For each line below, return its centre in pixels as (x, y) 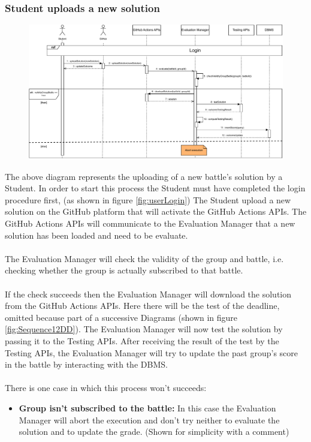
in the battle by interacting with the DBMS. (86, 364)
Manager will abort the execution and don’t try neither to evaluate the (149, 420)
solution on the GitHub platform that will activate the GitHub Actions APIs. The (156, 211)
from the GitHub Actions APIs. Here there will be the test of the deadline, (142, 306)
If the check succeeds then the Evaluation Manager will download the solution (148, 294)
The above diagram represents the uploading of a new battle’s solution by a (144, 176)
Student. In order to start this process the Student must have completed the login (155, 188)
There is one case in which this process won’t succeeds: (106, 388)
